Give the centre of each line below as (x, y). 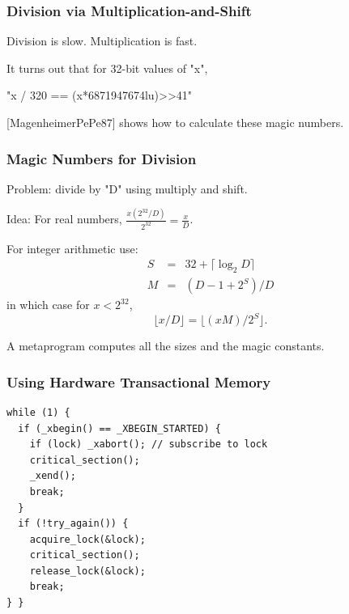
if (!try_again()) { (73, 524)
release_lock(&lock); (87, 571)
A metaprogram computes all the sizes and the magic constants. (166, 346)
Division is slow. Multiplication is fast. (102, 41)
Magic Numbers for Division (102, 158)
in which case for (48, 305)
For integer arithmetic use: (72, 248)
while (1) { (38, 412)
